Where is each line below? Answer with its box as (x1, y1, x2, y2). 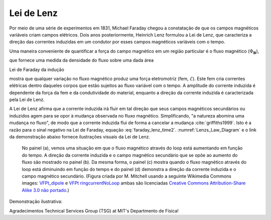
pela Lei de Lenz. (9, 96, 45, 102)
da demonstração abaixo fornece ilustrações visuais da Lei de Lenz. (9, 134, 151, 140)
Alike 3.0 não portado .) (22, 187, 70, 193)
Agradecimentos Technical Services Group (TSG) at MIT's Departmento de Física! (9, 207, 179, 213)
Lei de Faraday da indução (9, 66, 65, 72)
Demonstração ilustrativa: (9, 198, 63, 204)
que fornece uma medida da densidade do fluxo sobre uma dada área (9, 57, 154, 63)
